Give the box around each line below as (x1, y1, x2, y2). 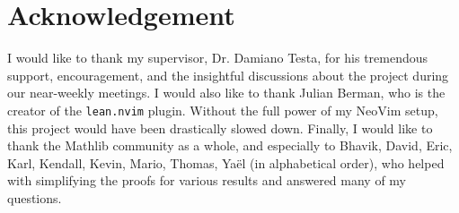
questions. (7, 188, 62, 207)
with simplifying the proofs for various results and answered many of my (7, 171, 407, 190)
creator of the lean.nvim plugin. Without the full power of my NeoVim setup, (7, 100, 438, 119)
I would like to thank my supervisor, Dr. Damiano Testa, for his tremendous (7, 48, 428, 67)
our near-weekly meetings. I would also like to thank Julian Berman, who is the (7, 83, 446, 102)
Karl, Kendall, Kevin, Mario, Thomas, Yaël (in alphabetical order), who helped (7, 153, 445, 172)
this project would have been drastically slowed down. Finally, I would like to (7, 118, 433, 137)
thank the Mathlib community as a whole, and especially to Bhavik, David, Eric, (7, 136, 453, 155)
